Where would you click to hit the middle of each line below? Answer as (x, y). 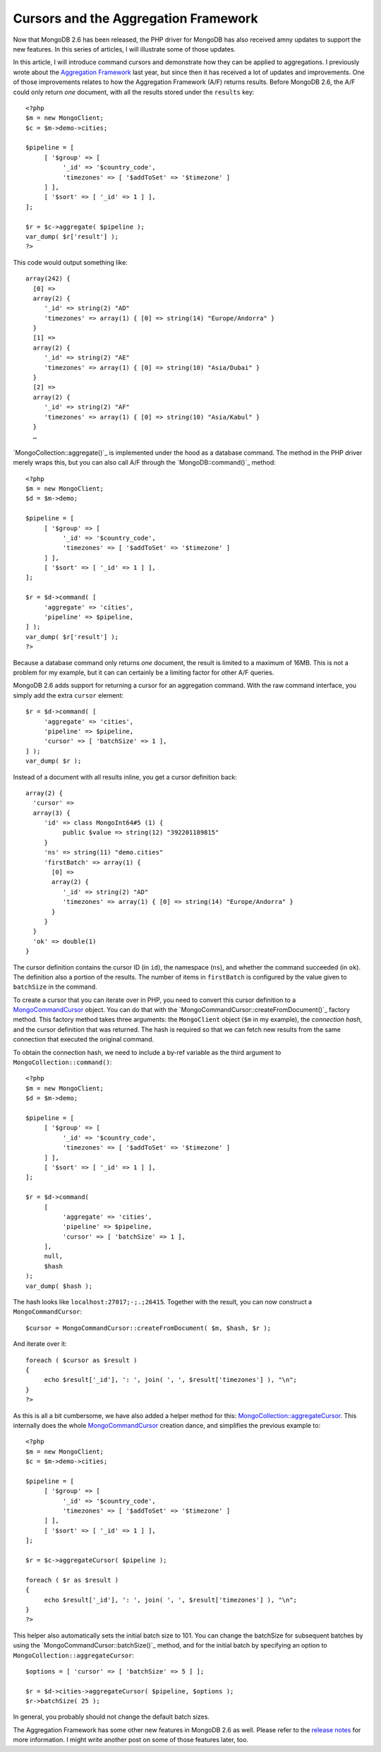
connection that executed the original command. (84, 1039)
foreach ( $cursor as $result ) (81, 1360)
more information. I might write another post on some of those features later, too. (131, 1740)
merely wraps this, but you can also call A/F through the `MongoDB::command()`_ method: (145, 463)
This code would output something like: (71, 262)
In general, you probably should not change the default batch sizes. (111, 1717)
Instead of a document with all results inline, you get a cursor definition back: (125, 777)
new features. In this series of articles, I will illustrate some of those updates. (125, 49)
